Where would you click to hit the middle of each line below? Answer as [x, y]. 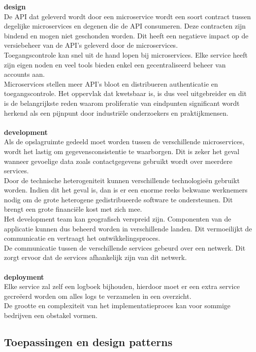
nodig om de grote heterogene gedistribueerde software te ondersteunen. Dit [118, 199]
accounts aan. [24, 74]
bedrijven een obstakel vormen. [51, 315]
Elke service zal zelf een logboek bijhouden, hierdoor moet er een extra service [122, 286]
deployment [24, 276]
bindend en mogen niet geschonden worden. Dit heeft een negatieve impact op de [126, 35]
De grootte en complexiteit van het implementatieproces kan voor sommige [117, 305]
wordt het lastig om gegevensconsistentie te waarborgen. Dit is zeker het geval [122, 151]
